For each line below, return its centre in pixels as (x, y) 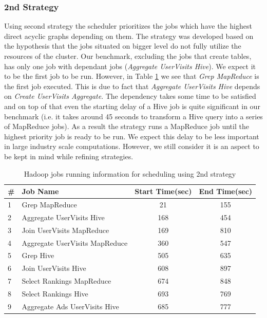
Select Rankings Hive (55, 293)
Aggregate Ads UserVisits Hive (70, 306)
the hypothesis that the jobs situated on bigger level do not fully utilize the (123, 46)
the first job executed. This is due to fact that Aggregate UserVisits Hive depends (132, 86)
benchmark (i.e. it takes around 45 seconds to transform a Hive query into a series (133, 116)
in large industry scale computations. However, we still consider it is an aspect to (132, 146)
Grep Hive (38, 255)
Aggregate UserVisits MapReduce (75, 242)
